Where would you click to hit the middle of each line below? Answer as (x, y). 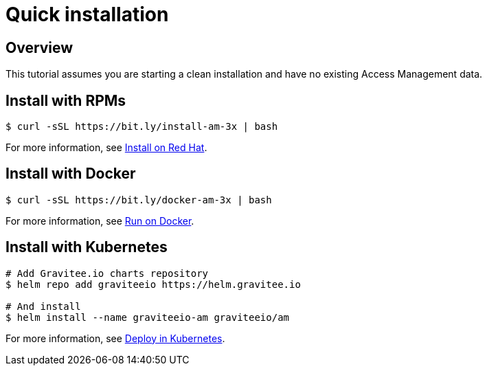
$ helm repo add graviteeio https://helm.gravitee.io (153, 284)
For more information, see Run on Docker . (100, 221)
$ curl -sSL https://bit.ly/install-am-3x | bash (142, 127)
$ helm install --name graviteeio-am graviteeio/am (148, 317)
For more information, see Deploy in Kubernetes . (115, 338)
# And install (43, 306)
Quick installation (87, 14)
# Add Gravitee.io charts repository (107, 273)
